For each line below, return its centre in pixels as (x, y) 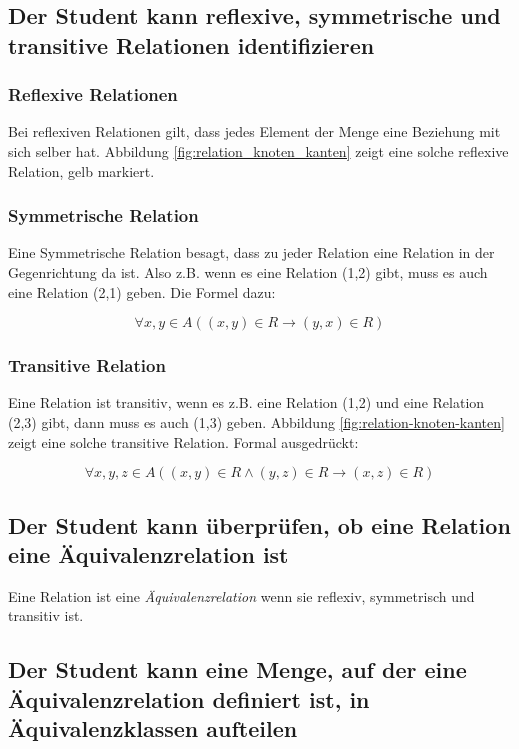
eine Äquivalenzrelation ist (148, 553)
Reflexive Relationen (93, 94)
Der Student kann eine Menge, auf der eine (237, 669)
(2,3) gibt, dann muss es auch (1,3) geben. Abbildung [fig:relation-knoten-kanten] (256, 421)
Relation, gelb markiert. (81, 170)
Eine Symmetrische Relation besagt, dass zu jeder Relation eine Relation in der (251, 252)
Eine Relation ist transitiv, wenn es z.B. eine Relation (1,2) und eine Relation (246, 402)
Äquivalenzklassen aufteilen (153, 728)
